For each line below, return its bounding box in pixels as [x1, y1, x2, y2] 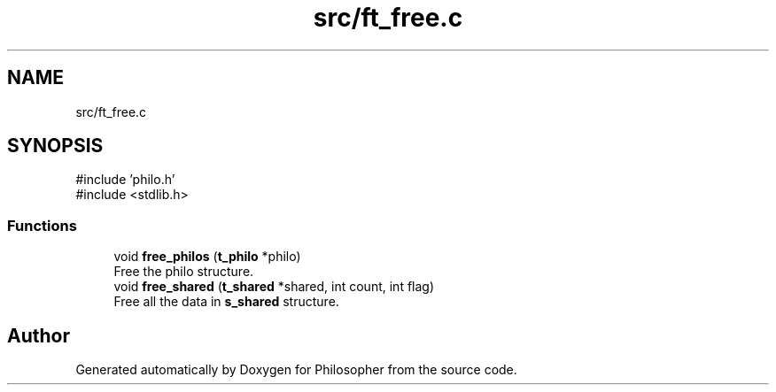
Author [7, 324, 70, 347]
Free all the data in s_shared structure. [113, 294, 339, 310]
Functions [7, 216, 77, 234]
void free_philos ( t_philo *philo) [113, 249, 301, 265]
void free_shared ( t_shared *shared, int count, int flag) [113, 279, 435, 295]
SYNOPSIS [7, 135, 104, 158]
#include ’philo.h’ [75, 172, 175, 188]
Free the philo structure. [113, 264, 254, 280]
